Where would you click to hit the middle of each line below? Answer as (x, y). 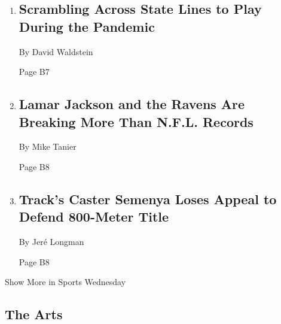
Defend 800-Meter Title (94, 216)
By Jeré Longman (51, 242)
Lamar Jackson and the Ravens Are (132, 104)
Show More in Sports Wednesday (65, 282)
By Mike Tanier (48, 146)
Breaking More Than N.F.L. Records (136, 121)
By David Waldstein (56, 51)
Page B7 (34, 72)
